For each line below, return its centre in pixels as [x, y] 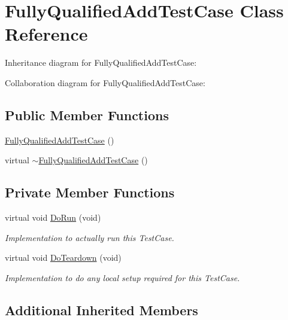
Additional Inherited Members [101, 310]
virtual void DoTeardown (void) [63, 257]
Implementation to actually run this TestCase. [90, 237]
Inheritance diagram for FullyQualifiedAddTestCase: [101, 63]
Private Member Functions [90, 192]
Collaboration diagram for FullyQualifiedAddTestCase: [105, 82]
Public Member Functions [87, 115]
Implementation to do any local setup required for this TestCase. [122, 277]
